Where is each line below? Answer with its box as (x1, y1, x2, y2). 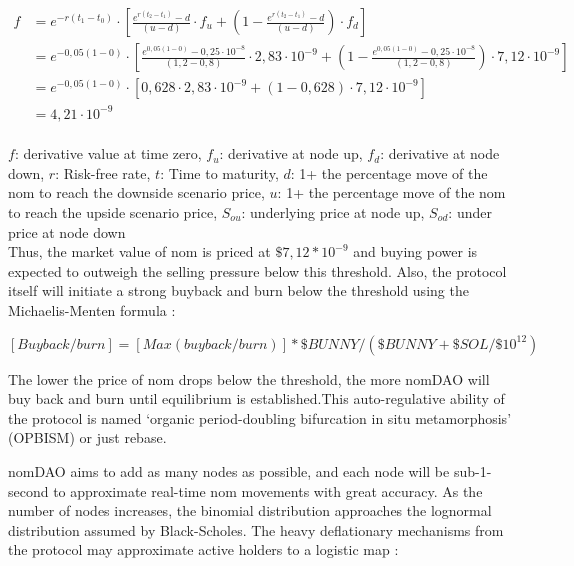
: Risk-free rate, (55, 162, 151, 183)
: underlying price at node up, (241, 202, 425, 222)
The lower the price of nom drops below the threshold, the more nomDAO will (8, 368, 490, 389)
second (8, 480, 49, 501)
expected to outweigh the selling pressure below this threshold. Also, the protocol (8, 260, 507, 281)
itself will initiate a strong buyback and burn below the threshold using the (8, 280, 469, 301)
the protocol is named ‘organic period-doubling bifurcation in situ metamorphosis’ (8, 407, 512, 428)
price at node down (8, 221, 126, 242)
